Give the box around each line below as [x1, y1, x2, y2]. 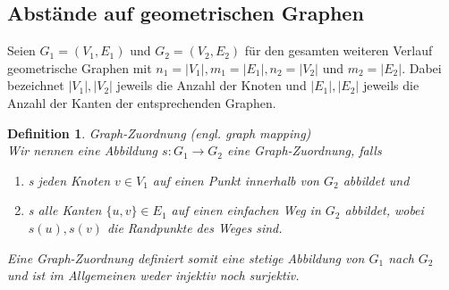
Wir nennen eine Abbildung [7, 141, 158, 160]
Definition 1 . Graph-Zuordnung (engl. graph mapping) [7, 123, 311, 142]
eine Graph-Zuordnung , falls [227, 141, 382, 160]
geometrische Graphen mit [7, 58, 152, 77]
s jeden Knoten [28, 170, 111, 189]
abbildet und [343, 170, 410, 189]
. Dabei [402, 58, 442, 77]
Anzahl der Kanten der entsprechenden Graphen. [7, 93, 276, 112]
